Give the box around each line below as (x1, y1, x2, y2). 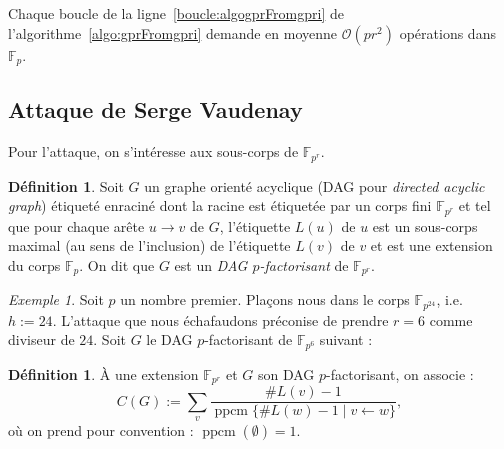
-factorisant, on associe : (326, 363, 474, 384)
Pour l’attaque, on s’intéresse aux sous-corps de (8, 141, 299, 162)
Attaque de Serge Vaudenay (8, 94, 303, 125)
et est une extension (370, 235, 493, 256)
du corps (8, 254, 61, 275)
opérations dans (399, 22, 496, 43)
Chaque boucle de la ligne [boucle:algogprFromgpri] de (8, 3, 344, 23)
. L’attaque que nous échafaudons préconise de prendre (52, 309, 389, 330)
